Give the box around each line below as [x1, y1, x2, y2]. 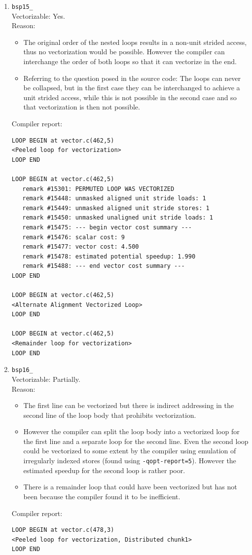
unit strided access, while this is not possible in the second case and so [23, 92, 237, 102]
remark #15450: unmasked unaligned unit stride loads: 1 [22, 214, 213, 222]
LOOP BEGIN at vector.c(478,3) [11, 526, 114, 534]
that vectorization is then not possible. [23, 102, 140, 112]
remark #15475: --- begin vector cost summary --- [22, 223, 192, 231]
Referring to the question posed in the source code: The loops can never [23, 73, 241, 83]
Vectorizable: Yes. [11, 10, 66, 21]
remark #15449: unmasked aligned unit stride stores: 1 [22, 204, 210, 212]
